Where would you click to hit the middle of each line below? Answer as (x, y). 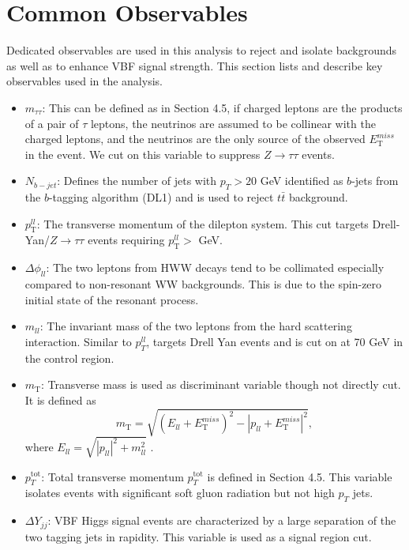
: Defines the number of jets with (137, 181)
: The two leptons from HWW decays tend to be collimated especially (215, 267)
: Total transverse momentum (113, 476)
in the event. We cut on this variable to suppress (143, 154)
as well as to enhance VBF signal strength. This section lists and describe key (195, 65)
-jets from (375, 181)
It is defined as (60, 399)
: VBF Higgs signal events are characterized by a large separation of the (222, 520)
